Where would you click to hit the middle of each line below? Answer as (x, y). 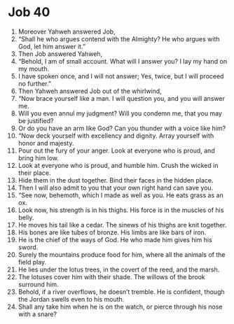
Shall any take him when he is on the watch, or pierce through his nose (120, 307)
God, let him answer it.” (52, 46)
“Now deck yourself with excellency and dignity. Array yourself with (116, 135)
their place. (34, 173)
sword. (28, 247)
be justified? (36, 120)
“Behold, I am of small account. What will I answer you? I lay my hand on (122, 61)
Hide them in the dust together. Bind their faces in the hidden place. (116, 180)
